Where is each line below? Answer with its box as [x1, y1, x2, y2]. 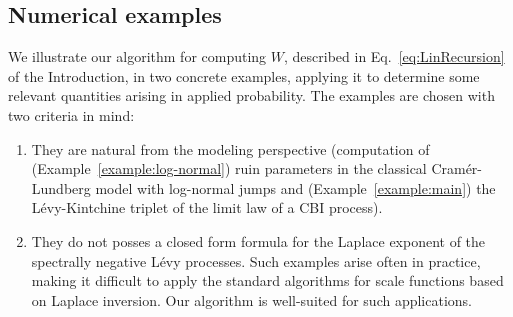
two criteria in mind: [8, 104, 135, 125]
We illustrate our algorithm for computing [8, 46, 267, 67]
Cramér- [431, 158, 483, 179]
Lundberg [31, 177, 91, 198]
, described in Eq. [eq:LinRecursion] [283, 46, 505, 67]
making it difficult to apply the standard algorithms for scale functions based [31, 270, 504, 291]
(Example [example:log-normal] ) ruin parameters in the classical [31, 158, 427, 179]
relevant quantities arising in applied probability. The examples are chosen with [8, 85, 495, 106]
